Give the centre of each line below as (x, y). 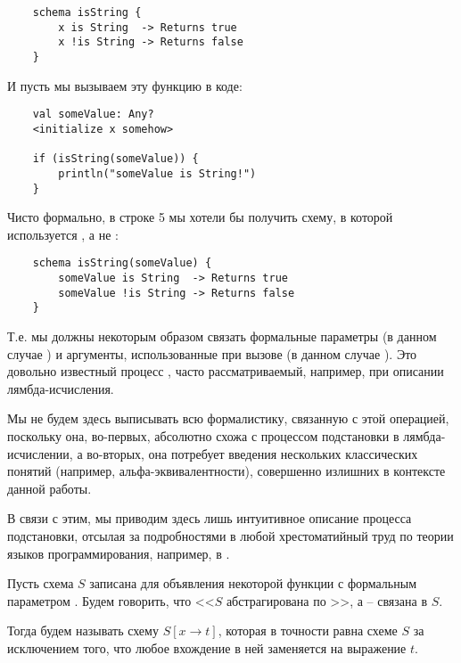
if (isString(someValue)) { (115, 159)
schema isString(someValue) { (122, 263)
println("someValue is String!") (157, 173)
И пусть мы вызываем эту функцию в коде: (125, 85)
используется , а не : (63, 234)
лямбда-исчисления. (61, 388)
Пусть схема (41, 583)
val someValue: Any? (93, 115)
